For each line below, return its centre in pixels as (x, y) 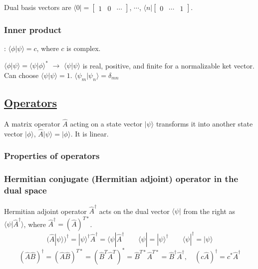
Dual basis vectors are (38, 7)
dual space (25, 190)
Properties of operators (52, 156)
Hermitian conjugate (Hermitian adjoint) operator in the (121, 179)
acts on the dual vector (134, 211)
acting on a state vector (106, 124)
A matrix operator (32, 124)
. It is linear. (90, 133)
